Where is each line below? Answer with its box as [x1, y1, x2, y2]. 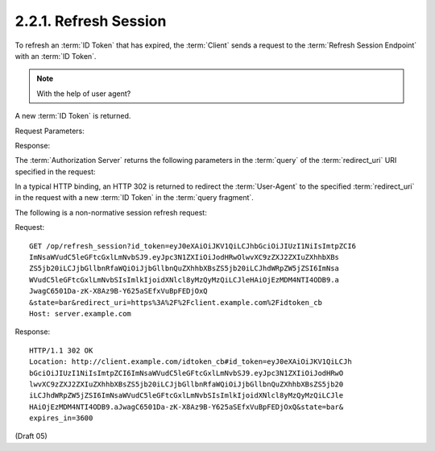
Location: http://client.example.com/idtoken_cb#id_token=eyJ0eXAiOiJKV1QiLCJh [29, 357, 352, 366]
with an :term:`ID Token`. [14, 51, 97, 61]
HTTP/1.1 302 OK [29, 345, 93, 355]
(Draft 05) [14, 432, 48, 441]
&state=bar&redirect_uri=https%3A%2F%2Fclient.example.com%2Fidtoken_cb [29, 298, 322, 307]
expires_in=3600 [29, 414, 93, 423]
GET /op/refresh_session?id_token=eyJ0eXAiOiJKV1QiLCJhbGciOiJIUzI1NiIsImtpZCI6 [29, 241, 357, 250]
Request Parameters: [14, 126, 85, 136]
